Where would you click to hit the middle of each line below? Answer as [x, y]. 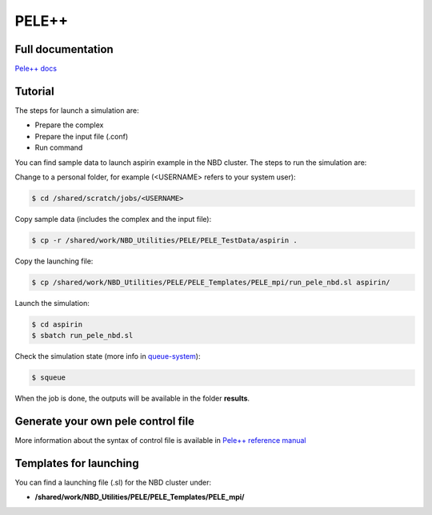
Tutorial [35, 91]
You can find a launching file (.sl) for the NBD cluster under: [113, 482]
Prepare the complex [69, 125]
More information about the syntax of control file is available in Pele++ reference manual [161, 441]
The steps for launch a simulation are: [77, 110]
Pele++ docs [36, 69]
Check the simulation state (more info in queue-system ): [108, 356]
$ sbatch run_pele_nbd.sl [82, 336]
